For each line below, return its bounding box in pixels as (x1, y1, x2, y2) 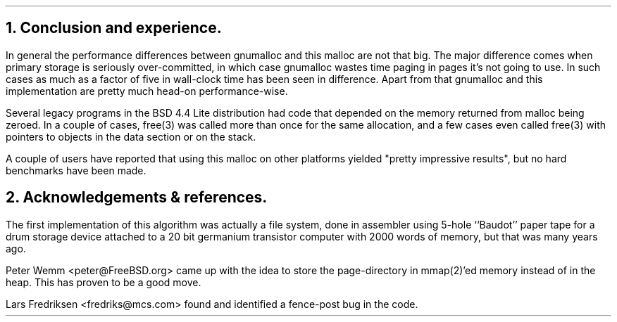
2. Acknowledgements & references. (6, 188, 268, 207)
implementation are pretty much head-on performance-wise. (6, 84, 288, 97)
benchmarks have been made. (6, 164, 147, 176)
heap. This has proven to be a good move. (6, 276, 201, 288)
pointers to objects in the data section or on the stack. (6, 130, 256, 143)
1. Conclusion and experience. (6, 19, 222, 37)
